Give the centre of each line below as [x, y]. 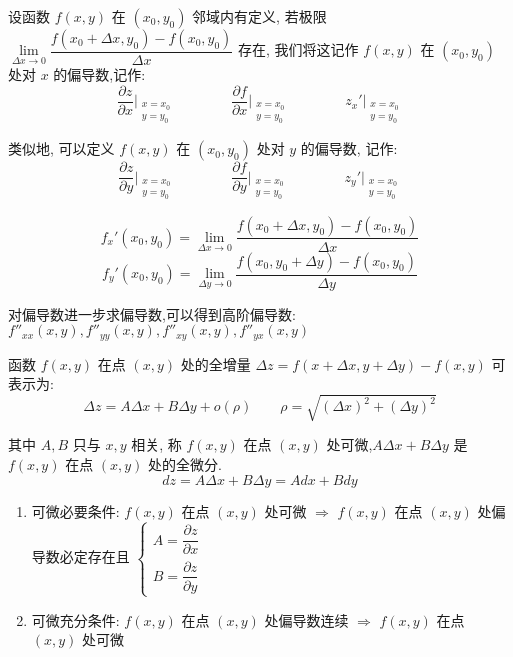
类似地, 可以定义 [61, 148]
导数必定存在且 [80, 556]
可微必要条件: [75, 510]
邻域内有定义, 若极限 [259, 16]
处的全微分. [185, 463]
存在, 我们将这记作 [298, 49]
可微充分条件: [75, 619]
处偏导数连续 [306, 619]
